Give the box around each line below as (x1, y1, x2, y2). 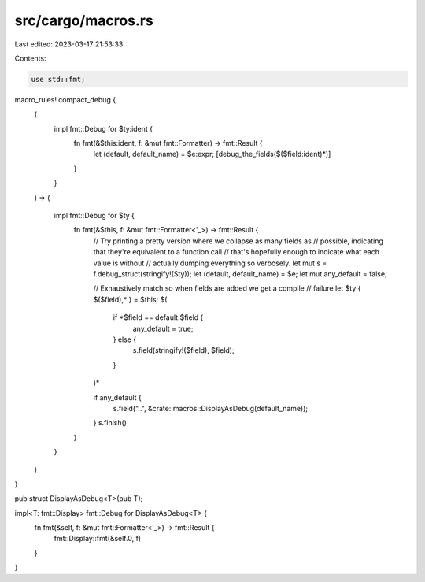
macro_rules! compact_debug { (14, 95, 116, 104)
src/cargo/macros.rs (14, 12, 153, 29)
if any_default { (93, 392, 142, 402)
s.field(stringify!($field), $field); (132, 346, 235, 355)
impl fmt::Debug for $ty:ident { (54, 124, 153, 133)
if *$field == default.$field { (113, 313, 204, 322)
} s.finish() (93, 418, 128, 428)
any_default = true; (132, 324, 194, 333)
